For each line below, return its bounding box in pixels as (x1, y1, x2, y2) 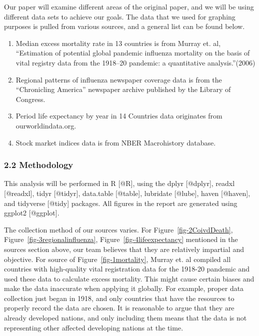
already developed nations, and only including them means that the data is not (4, 312, 247, 323)
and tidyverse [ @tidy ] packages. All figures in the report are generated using (4, 197, 237, 208)
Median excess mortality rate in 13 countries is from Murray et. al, (15, 37, 221, 48)
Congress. (15, 93, 45, 104)
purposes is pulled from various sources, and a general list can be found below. (4, 21, 245, 31)
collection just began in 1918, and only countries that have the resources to (4, 292, 234, 303)
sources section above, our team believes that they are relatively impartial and (4, 243, 244, 254)
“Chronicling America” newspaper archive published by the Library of (15, 84, 231, 94)
